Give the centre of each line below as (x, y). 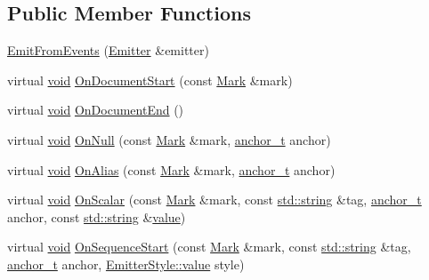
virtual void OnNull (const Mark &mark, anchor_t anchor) (169, 139)
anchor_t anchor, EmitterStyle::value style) (126, 264)
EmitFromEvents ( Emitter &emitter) (108, 50)
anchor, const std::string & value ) (97, 216)
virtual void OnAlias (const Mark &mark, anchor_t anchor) (171, 169)
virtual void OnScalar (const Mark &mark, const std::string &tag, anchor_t (214, 200)
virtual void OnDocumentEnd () (96, 110)
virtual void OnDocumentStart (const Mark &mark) (150, 80)
